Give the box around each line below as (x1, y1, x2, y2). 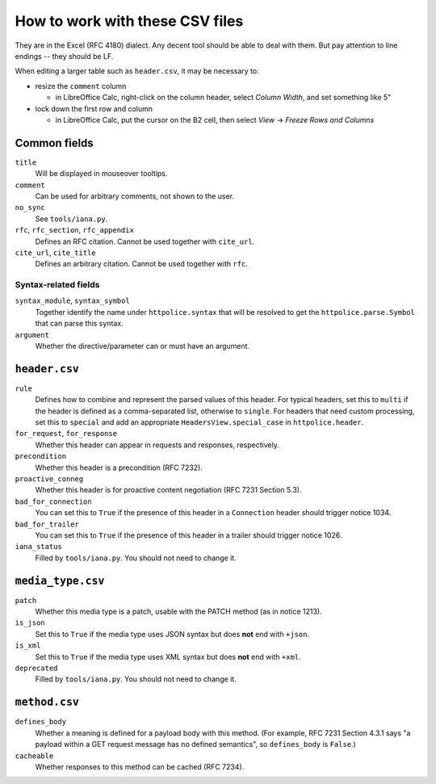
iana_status (15, 542, 62, 551)
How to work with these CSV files (15, 12, 244, 30)
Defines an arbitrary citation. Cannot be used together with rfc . (35, 259, 248, 269)
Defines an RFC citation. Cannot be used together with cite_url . (35, 237, 255, 246)
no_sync (15, 203, 46, 212)
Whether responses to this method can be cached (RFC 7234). (35, 761, 245, 771)
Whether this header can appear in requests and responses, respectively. (35, 440, 280, 450)
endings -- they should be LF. (15, 51, 114, 61)
